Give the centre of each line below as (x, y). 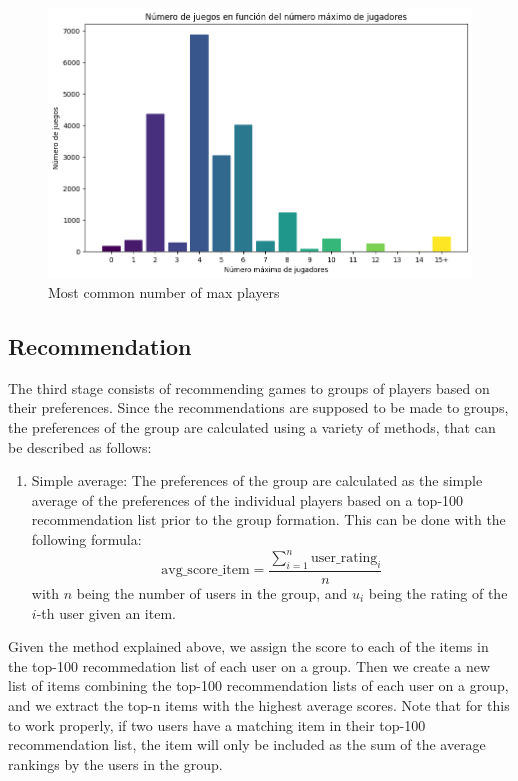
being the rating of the (438, 592)
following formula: (86, 539)
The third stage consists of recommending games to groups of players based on (249, 387)
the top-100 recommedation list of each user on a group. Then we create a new (249, 665)
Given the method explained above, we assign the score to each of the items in (248, 646)
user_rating (344, 558)
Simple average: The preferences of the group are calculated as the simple (257, 480)
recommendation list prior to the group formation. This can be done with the (268, 519)
